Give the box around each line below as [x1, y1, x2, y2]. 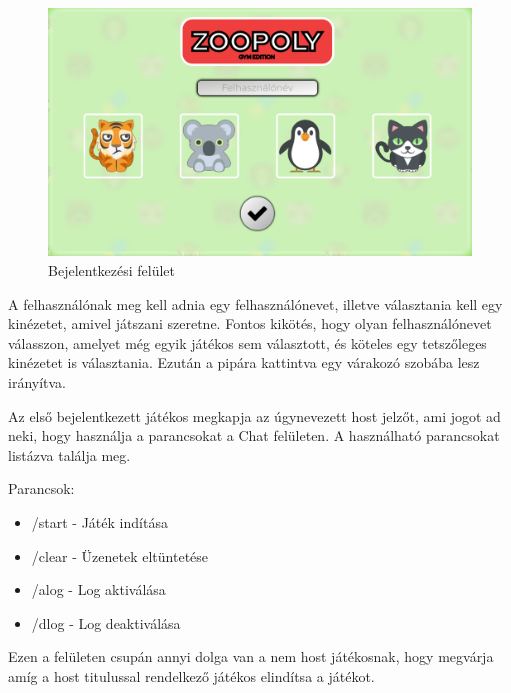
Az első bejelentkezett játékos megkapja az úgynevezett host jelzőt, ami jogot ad [8, 405, 501, 426]
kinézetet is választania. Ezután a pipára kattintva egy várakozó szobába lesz [8, 352, 480, 373]
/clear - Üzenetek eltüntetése [31, 545, 209, 566]
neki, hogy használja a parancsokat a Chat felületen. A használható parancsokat [8, 425, 500, 446]
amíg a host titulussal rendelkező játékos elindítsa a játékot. [8, 665, 375, 686]
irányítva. [8, 372, 67, 392]
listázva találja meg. [8, 444, 131, 465]
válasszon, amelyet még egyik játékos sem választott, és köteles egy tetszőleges [8, 332, 487, 353]
